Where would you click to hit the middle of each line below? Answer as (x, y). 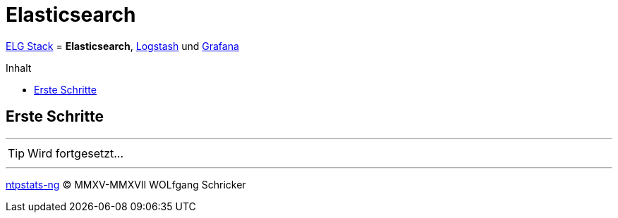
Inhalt (19, 68)
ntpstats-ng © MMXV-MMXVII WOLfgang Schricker (126, 184)
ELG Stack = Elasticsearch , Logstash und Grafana (122, 46)
